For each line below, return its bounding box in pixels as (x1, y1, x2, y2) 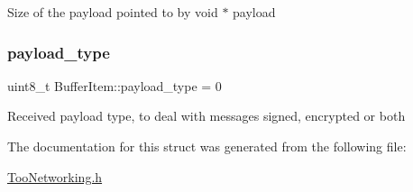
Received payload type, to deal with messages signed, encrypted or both (7, 106, 406, 125)
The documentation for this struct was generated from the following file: (7, 137, 407, 155)
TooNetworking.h (7, 167, 103, 186)
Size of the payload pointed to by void (7, 3, 218, 21)
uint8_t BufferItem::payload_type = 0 (7, 76, 222, 95)
